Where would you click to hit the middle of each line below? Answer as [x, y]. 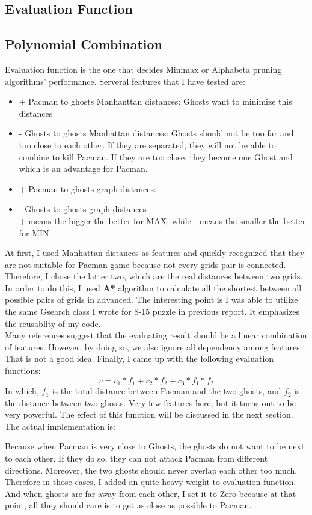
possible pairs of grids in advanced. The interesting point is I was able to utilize [151, 300]
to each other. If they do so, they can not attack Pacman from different [136, 458]
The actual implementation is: [60, 426]
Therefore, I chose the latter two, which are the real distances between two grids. [154, 276]
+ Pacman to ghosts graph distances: [87, 188]
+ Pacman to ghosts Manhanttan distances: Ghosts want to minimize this [155, 101]
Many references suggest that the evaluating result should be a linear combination [156, 335]
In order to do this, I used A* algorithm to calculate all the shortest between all [153, 288]
